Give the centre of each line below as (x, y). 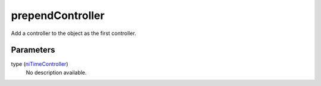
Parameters (33, 50)
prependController (58, 15)
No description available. (56, 72)
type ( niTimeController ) (40, 64)
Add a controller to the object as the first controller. (74, 33)
